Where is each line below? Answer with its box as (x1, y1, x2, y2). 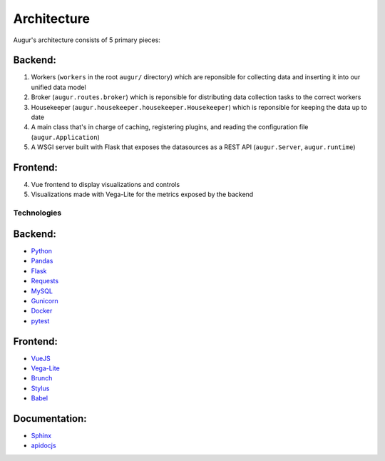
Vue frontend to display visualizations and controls (31, 181, 180, 189)
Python (31, 246, 53, 255)
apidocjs (31, 441, 56, 450)
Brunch (31, 374, 53, 383)
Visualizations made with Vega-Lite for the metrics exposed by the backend (31, 190, 254, 199)
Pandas (31, 257, 53, 265)
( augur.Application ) (31, 133, 100, 141)
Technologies (13, 208, 62, 218)
